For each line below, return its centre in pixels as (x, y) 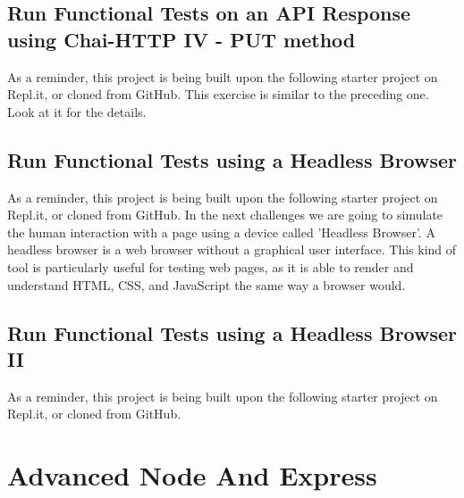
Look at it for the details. (77, 111)
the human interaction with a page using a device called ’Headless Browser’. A (221, 232)
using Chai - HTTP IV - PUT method (181, 39)
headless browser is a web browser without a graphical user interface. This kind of (232, 249)
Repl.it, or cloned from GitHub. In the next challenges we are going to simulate (225, 215)
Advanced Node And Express (192, 475)
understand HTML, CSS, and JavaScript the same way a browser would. (207, 284)
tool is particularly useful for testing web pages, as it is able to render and (211, 266)
